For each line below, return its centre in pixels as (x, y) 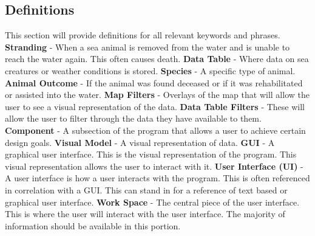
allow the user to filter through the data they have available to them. (133, 118)
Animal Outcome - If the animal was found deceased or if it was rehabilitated (154, 82)
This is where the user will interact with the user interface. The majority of (145, 214)
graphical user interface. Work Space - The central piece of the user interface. (152, 202)
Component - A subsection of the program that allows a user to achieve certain (155, 130)
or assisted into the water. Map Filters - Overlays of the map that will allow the (157, 95)
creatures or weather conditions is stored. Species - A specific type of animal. (150, 70)
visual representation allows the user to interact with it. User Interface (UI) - (154, 166)
